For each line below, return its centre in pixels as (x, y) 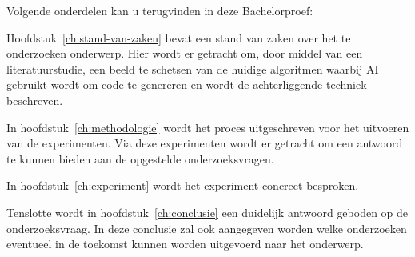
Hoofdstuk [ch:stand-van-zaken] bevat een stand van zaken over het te (179, 37)
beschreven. (35, 100)
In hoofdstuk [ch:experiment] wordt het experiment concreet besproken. (183, 185)
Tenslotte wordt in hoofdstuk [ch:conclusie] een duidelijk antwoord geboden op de (207, 212)
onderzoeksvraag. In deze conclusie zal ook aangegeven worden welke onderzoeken (207, 228)
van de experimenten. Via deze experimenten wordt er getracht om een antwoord (205, 143)
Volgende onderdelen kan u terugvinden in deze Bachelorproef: (160, 10)
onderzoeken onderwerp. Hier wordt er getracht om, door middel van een (185, 53)
